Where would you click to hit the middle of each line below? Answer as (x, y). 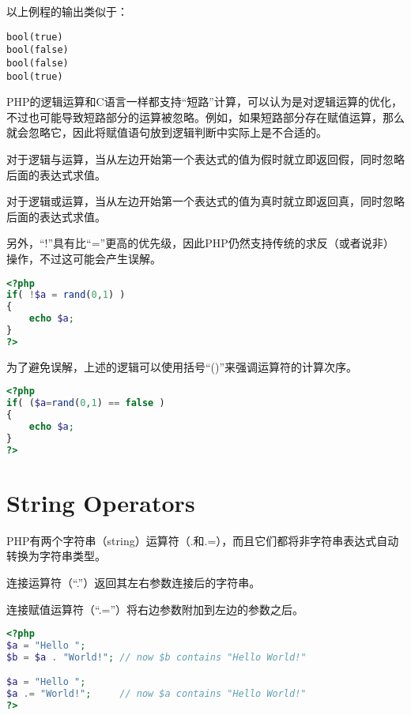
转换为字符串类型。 (56, 556)
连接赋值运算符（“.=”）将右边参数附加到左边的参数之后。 (155, 609)
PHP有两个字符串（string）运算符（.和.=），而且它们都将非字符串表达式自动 (203, 540)
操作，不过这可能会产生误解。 (84, 258)
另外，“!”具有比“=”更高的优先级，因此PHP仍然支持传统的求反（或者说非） (200, 243)
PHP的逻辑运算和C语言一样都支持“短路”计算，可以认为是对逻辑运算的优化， (204, 102)
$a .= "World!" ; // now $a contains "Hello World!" (156, 694)
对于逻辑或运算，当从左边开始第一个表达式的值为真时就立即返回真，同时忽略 (205, 201)
